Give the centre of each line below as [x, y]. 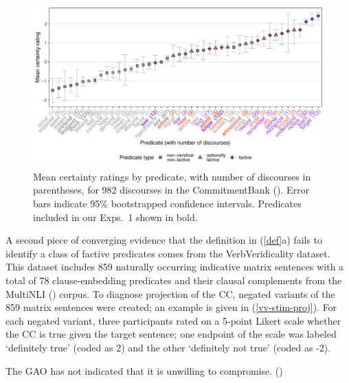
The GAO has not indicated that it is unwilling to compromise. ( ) [144, 370]
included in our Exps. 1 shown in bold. [115, 217]
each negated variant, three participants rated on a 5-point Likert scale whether [173, 320]
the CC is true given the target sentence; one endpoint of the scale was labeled [171, 334]
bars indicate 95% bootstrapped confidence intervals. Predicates [167, 203]
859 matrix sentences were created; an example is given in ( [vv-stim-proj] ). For [171, 307]
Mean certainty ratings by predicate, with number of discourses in [172, 176]
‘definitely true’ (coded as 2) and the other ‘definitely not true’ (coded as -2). [168, 347]
